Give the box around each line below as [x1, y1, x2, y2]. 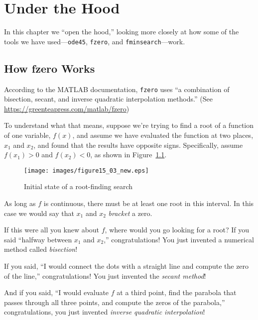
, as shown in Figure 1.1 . [90, 149, 167, 160]
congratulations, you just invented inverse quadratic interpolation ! [4, 307, 205, 317]
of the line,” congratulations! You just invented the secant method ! [4, 270, 206, 281]
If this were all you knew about [4, 224, 100, 235]
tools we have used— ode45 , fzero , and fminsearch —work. [4, 36, 185, 46]
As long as [4, 198, 36, 209]
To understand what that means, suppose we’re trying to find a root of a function [4, 120, 254, 130]
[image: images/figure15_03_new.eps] [24, 167, 149, 174]
